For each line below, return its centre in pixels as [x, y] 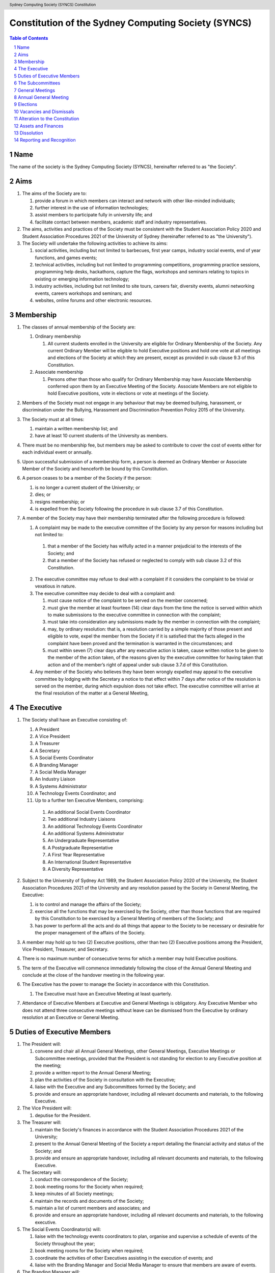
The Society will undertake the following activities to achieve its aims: [95, 243]
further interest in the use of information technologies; [92, 207]
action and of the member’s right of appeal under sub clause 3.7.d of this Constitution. [138, 665]
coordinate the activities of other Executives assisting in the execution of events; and [124, 1258]
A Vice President [52, 736]
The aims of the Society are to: [54, 193]
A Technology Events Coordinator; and [76, 793]
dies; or [43, 494]
